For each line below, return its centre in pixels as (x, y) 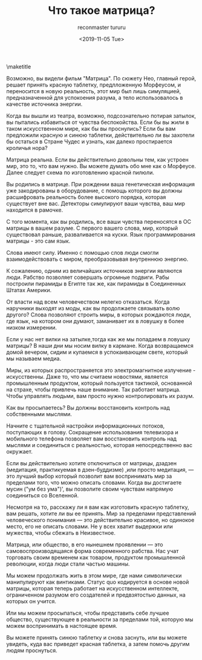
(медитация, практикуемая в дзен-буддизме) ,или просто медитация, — (100, 469)
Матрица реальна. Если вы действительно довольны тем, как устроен (97, 159)
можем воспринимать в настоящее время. (62, 626)
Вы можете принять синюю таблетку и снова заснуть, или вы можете (97, 637)
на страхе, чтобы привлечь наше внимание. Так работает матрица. (93, 389)
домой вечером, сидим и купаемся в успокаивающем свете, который (97, 352)
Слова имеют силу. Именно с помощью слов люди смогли (83, 252)
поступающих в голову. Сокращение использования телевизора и (92, 432)
